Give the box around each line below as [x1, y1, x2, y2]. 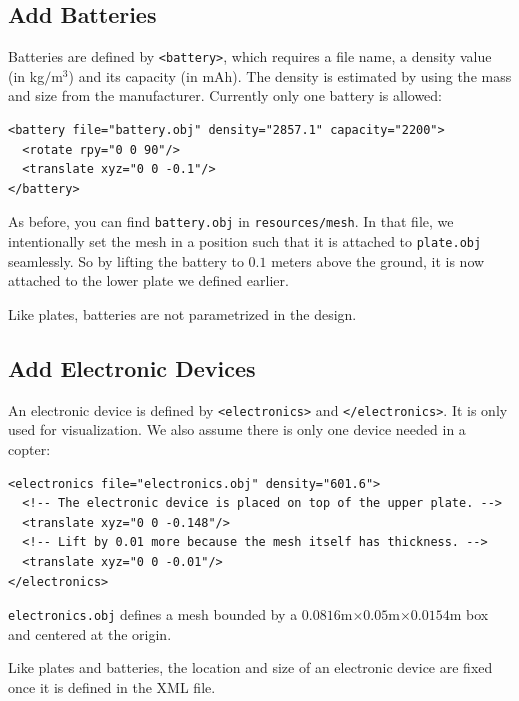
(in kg [8, 65, 45, 86]
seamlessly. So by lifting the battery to [8, 250, 244, 271]
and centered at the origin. [8, 623, 172, 644]
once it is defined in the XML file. [8, 676, 216, 697]
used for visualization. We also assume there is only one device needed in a [8, 419, 466, 440]
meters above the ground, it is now [271, 250, 485, 271]
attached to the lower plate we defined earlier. [8, 270, 289, 291]
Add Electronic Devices [8, 352, 256, 383]
